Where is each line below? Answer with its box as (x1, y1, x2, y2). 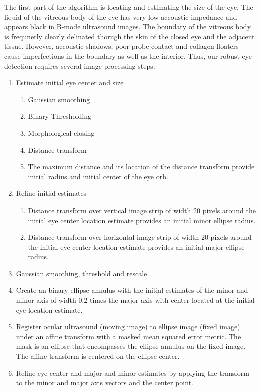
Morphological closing (28, 127, 95, 138)
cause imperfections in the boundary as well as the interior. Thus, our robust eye (4, 50, 252, 61)
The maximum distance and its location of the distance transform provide (28, 161, 255, 172)
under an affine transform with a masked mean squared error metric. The (16, 331, 241, 341)
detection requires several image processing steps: (4, 60, 155, 71)
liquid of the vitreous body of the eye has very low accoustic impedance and (4, 11, 237, 22)
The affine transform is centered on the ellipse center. (16, 351, 180, 361)
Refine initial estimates (16, 188, 87, 199)
